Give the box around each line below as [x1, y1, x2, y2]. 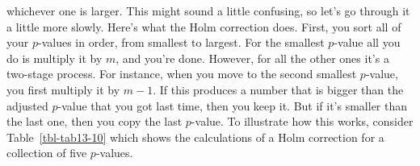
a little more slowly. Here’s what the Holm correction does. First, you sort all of [6, 18, 401, 35]
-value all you [334, 34, 401, 51]
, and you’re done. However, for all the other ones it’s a [115, 49, 389, 66]
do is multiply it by [6, 49, 103, 66]
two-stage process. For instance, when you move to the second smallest [6, 65, 357, 82]
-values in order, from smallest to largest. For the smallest [37, 34, 325, 51]
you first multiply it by [6, 81, 120, 98]
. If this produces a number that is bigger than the [153, 81, 404, 98]
